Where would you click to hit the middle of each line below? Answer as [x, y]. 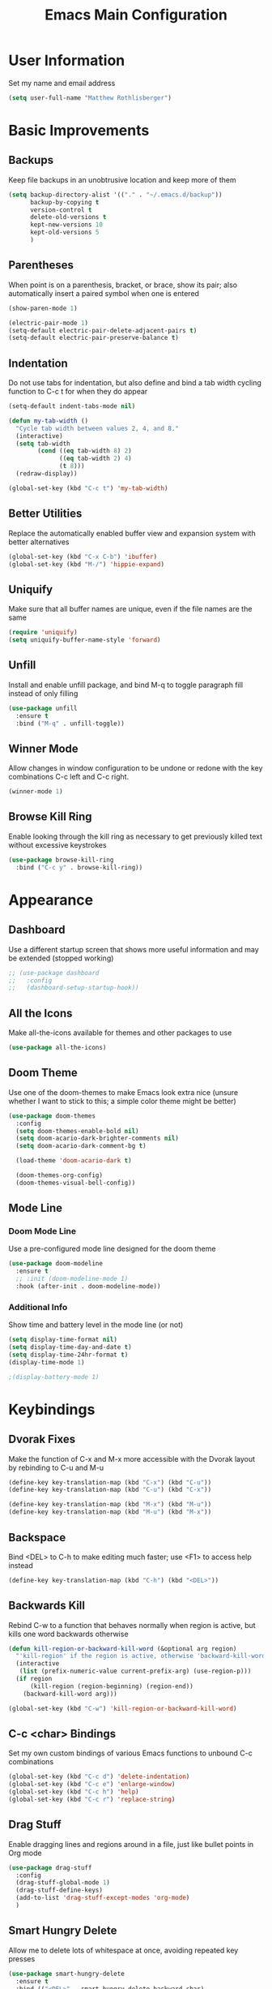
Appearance [51, 900]
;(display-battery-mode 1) [54, 1377]
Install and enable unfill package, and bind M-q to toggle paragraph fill [126, 685]
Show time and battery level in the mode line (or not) [96, 1325]
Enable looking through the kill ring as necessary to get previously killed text [136, 836]
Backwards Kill [47, 1606]
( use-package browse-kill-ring [61, 860]
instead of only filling [43, 693]
